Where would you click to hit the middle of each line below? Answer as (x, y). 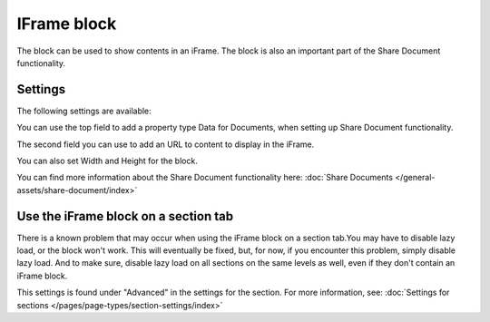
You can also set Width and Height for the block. (108, 161)
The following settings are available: (84, 111)
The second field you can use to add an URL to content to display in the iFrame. (166, 144)
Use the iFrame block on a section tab (125, 216)
